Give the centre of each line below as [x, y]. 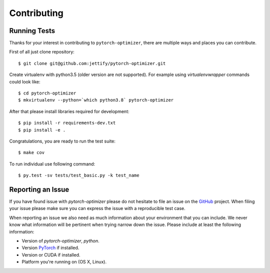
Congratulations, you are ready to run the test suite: [62, 141]
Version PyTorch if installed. [50, 248]
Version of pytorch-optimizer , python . [60, 241]
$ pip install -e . [42, 130]
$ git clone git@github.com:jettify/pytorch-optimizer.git [92, 63]
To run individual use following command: [52, 164]
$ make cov [31, 153]
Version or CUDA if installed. [51, 254]
